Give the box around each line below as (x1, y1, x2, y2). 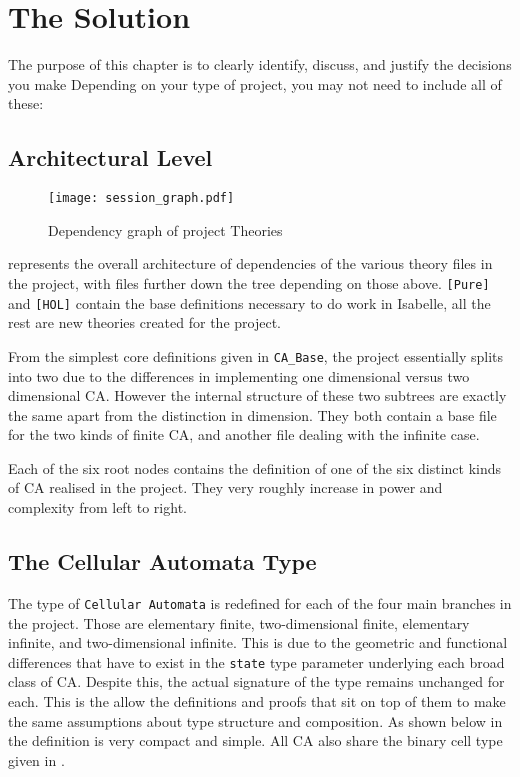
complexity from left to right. (8, 497, 187, 518)
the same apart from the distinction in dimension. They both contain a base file (8, 404, 497, 425)
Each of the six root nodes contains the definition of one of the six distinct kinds (8, 457, 502, 478)
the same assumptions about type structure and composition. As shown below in (8, 710, 503, 731)
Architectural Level (8, 142, 213, 173)
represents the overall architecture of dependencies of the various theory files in (8, 253, 493, 274)
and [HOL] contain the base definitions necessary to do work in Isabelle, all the (8, 292, 491, 313)
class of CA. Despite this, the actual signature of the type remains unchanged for (8, 671, 505, 692)
